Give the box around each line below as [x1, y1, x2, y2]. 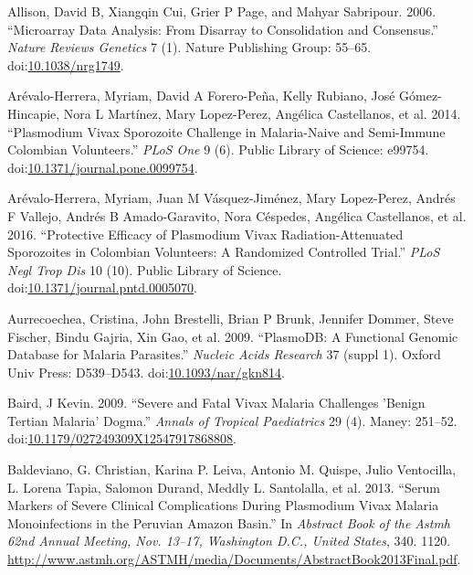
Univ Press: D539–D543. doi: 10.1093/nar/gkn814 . [7, 362, 285, 381]
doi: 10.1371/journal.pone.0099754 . [7, 157, 198, 176]
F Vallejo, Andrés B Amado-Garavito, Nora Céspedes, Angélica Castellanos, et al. [7, 206, 467, 225]
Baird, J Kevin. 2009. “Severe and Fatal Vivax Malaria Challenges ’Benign [7, 393, 426, 412]
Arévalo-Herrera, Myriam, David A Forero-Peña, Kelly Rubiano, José [7, 86, 395, 105]
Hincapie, [7, 103, 60, 122]
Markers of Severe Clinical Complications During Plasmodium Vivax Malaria [7, 495, 439, 515]
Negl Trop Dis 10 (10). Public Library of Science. [7, 260, 282, 279]
